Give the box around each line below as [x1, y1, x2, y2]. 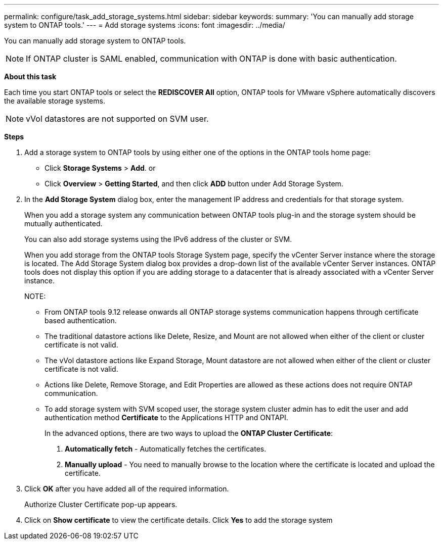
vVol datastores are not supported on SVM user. [26, 114, 209, 124]
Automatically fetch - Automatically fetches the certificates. [65, 444, 267, 453]
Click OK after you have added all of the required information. [24, 484, 229, 493]
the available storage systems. [4, 96, 105, 105]
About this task [4, 72, 57, 81]
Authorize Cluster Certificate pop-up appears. [24, 500, 178, 509]
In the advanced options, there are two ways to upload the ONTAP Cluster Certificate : [45, 429, 333, 437]
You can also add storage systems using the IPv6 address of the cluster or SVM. [24, 235, 292, 243]
